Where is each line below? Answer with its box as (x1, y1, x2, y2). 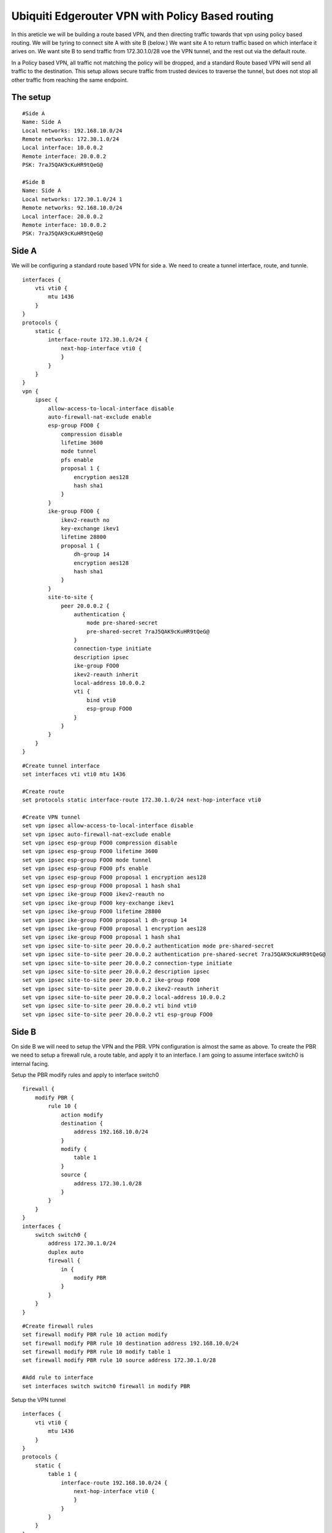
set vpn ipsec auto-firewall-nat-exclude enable (22, 831, 171, 838)
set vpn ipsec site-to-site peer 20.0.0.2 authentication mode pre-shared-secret (22, 942, 274, 949)
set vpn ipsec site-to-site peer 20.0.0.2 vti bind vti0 (22, 1003, 197, 1009)
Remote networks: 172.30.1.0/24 (22, 136, 119, 143)
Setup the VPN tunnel (11, 1396, 66, 1404)
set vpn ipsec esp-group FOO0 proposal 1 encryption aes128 (22, 874, 206, 881)
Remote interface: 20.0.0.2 (22, 153, 107, 159)
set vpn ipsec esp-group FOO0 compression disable (22, 839, 178, 846)
